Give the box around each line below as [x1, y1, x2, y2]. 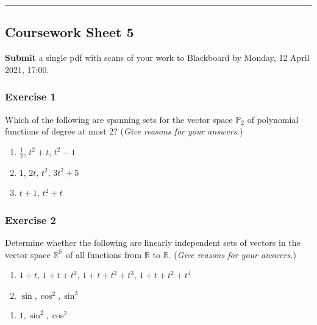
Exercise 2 [5, 212, 56, 227]
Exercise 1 [5, 89, 56, 104]
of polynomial [247, 113, 299, 125]
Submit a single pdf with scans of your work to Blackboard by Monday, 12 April [5, 51, 310, 64]
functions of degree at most [5, 125, 107, 138]
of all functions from [66, 248, 142, 260]
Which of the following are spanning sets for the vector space [5, 113, 233, 125]
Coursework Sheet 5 [5, 23, 134, 41]
